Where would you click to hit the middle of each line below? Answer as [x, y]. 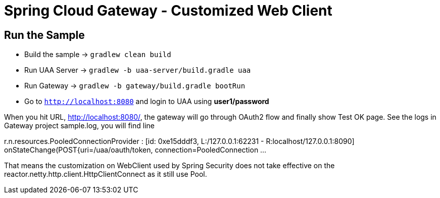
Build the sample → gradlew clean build [98, 55]
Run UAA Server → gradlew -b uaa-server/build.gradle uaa [138, 70]
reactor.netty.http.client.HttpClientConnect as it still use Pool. [106, 174]
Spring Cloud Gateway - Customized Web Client [168, 11]
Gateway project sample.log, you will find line [80, 126]
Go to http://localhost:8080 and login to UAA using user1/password [147, 102]
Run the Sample [44, 35]
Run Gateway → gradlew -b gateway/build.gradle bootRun [135, 86]
